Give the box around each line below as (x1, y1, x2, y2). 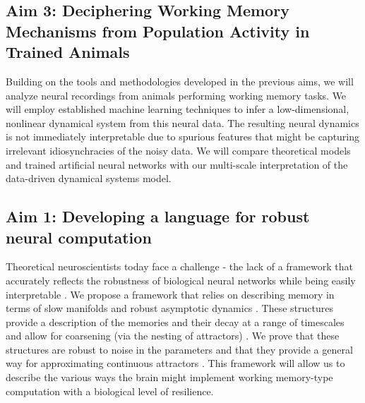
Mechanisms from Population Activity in (6, 20, 310, 42)
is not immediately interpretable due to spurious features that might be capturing (6, 129, 360, 144)
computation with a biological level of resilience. (6, 383, 214, 398)
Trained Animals (6, 41, 130, 63)
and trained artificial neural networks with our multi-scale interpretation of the (6, 157, 348, 172)
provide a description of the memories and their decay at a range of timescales (6, 314, 345, 329)
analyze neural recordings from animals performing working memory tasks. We (6, 88, 347, 102)
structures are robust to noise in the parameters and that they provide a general (6, 342, 353, 356)
